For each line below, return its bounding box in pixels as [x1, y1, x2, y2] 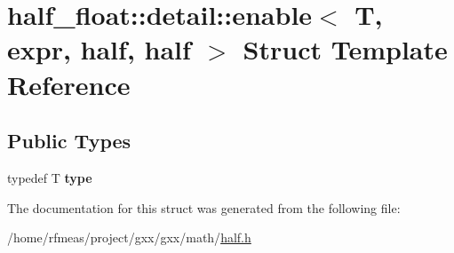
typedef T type [7, 168, 92, 186]
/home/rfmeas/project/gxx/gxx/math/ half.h [7, 228, 251, 247]
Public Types [7, 127, 131, 154]
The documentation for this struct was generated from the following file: [7, 198, 401, 217]
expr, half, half [7, 31, 191, 67]
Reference [7, 66, 131, 102]
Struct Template [243, 31, 448, 67]
